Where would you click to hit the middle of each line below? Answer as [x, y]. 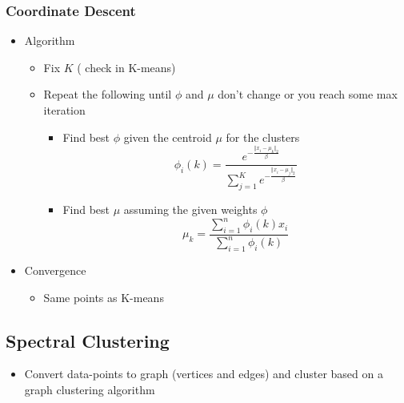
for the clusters [263, 137]
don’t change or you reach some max [308, 94]
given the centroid [168, 137]
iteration [64, 110]
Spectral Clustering [88, 340]
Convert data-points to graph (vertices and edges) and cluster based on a [204, 374]
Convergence [55, 270]
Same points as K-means [104, 297]
